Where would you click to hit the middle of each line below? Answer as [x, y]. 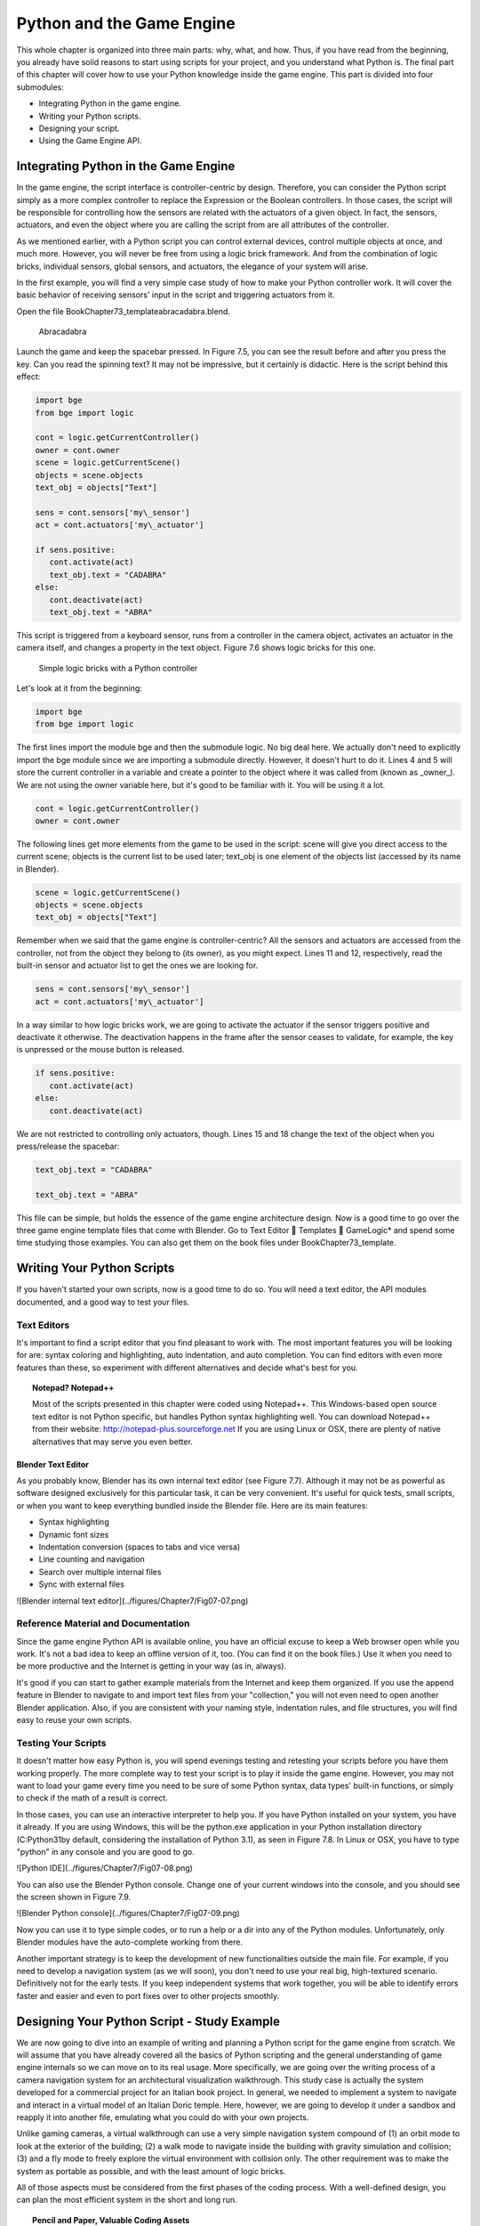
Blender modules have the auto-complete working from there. [130, 1942]
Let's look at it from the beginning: [79, 688]
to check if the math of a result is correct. [92, 1798]
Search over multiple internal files [100, 1572]
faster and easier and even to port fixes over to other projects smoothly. [148, 1995]
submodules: [40, 87]
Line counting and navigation [92, 1559]
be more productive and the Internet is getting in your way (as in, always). [152, 1666]
